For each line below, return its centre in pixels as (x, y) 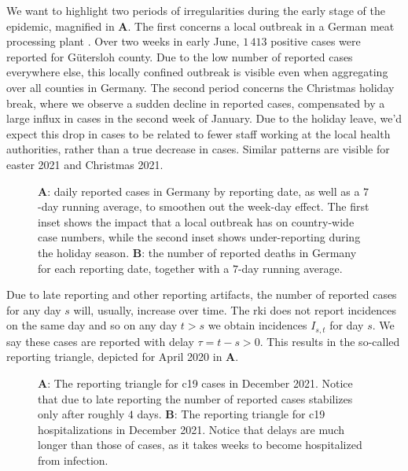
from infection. (73, 460)
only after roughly (81, 414)
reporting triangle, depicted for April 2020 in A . (123, 357)
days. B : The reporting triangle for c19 (231, 414)
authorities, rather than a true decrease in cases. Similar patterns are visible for (198, 149)
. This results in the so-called (330, 341)
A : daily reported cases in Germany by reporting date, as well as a (199, 191)
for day (347, 325)
